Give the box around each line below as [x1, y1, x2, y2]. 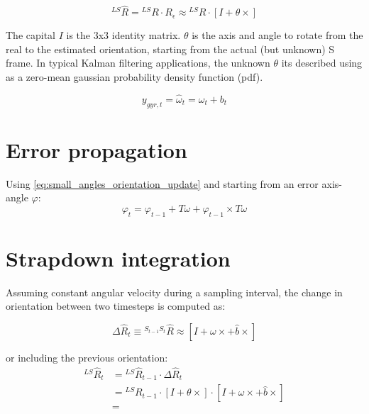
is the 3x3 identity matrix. [66, 28, 181, 43]
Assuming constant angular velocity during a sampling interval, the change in [6, 284, 343, 299]
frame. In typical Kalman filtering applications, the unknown [6, 55, 270, 70]
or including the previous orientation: [6, 350, 168, 365]
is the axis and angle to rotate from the [192, 28, 363, 43]
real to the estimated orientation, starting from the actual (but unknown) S [6, 41, 335, 56]
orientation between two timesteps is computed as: [6, 298, 226, 313]
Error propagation [6, 135, 187, 164]
